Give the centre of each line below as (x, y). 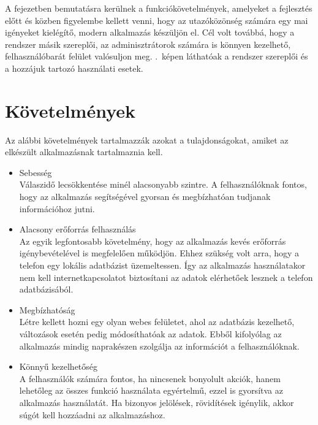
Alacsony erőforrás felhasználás (78, 229)
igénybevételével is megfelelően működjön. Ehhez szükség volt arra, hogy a (159, 253)
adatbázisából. (46, 289)
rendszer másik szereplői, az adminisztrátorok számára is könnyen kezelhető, (148, 44)
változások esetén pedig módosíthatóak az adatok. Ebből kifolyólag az (150, 334)
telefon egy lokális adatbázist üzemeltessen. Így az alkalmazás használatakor (162, 265)
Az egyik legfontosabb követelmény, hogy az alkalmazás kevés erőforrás (153, 241)
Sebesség (36, 172)
